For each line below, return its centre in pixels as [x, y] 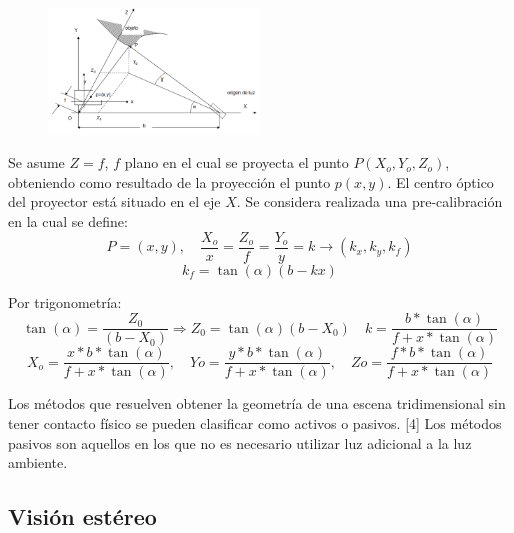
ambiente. [38, 462]
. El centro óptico [440, 181]
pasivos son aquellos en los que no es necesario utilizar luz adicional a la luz [240, 442]
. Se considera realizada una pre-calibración [369, 201]
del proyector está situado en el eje [114, 201]
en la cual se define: [68, 221]
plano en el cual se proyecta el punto [236, 162]
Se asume [36, 162]
